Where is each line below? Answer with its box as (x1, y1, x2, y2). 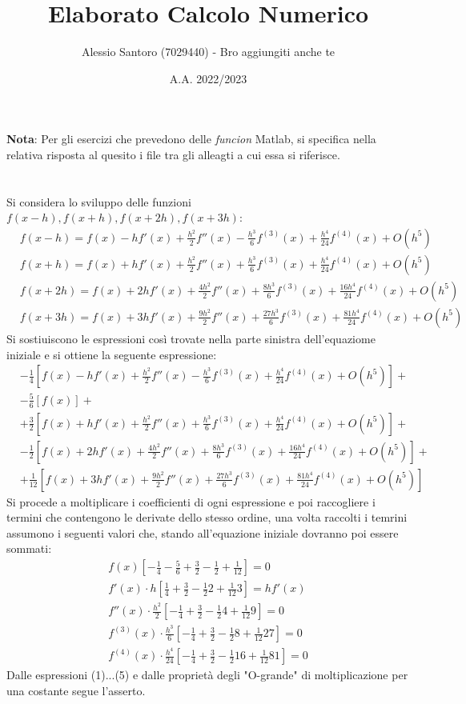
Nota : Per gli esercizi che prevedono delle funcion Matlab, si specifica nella (6, 130, 376, 147)
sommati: (6, 540, 52, 557)
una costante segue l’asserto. (6, 682, 146, 699)
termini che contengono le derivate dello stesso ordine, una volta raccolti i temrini (6, 509, 408, 526)
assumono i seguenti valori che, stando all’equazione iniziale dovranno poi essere (6, 524, 399, 541)
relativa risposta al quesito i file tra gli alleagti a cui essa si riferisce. (6, 146, 340, 162)
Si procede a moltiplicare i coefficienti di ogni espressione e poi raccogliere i (6, 493, 376, 510)
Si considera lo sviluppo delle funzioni (6, 193, 191, 210)
